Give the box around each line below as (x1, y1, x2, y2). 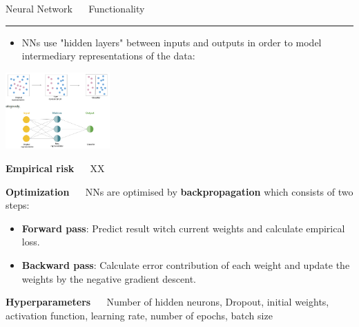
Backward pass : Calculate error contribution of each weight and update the (21, 258, 350, 272)
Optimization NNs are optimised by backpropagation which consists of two (6, 184, 353, 198)
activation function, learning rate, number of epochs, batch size (6, 308, 273, 322)
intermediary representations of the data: (21, 48, 195, 63)
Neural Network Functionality (6, 1, 145, 15)
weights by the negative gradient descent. (21, 271, 196, 286)
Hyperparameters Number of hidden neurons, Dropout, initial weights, (6, 295, 329, 309)
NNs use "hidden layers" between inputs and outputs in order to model (21, 35, 322, 49)
